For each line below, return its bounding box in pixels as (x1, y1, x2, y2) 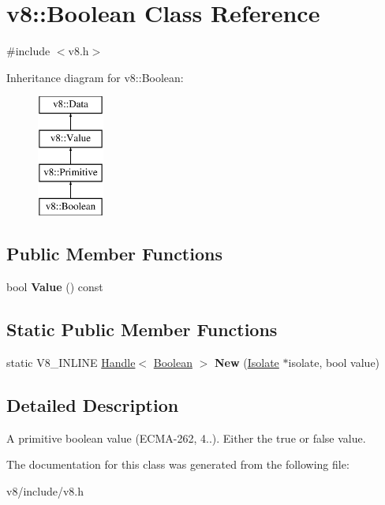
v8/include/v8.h (6, 483, 84, 499)
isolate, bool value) (288, 354, 380, 371)
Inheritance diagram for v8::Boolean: (6, 69, 184, 85)
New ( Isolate (214, 354, 279, 371)
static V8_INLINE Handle (6, 354, 136, 371)
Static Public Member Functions (6, 317, 278, 342)
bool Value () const (6, 279, 103, 295)
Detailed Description (6, 393, 179, 417)
